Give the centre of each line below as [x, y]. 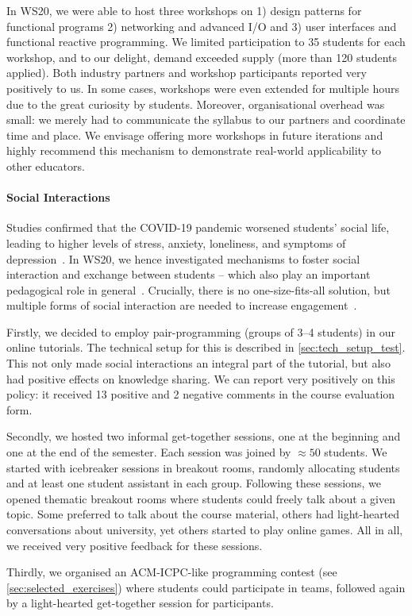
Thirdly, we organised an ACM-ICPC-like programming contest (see [172, 572]
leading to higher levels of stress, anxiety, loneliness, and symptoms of [176, 243]
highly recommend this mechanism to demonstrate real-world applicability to [194, 150]
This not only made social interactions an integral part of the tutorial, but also [198, 363]
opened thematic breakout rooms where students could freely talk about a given [201, 498]
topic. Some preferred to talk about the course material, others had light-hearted [203, 514]
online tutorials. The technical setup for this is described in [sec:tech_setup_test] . [206, 347]
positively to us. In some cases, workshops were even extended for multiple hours [203, 88]
